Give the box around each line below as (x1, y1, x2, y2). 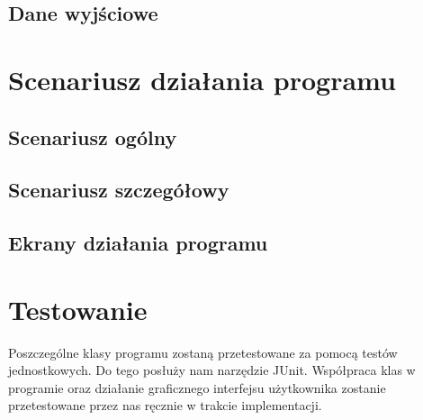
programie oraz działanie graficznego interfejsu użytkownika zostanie (8, 378, 386, 397)
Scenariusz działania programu (8, 60, 396, 97)
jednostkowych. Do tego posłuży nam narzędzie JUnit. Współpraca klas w (8, 361, 416, 379)
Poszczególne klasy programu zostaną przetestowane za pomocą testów (8, 342, 398, 361)
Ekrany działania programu (8, 229, 268, 257)
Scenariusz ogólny (8, 123, 177, 151)
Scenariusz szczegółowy (8, 176, 229, 204)
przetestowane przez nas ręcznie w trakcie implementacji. (8, 396, 322, 415)
